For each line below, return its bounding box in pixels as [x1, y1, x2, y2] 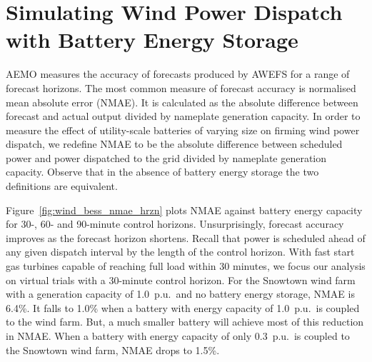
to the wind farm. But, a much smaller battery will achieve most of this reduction [6, 314, 364, 329]
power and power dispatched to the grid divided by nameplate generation [6, 150, 327, 165]
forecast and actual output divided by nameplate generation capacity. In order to [6, 109, 361, 124]
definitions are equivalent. [6, 179, 118, 193]
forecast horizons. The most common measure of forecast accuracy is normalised [6, 80, 356, 95]
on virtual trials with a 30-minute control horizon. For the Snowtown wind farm [6, 272, 356, 287]
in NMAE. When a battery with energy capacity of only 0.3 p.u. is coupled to [6, 328, 350, 343]
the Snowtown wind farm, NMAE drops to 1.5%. [6, 342, 220, 357]
